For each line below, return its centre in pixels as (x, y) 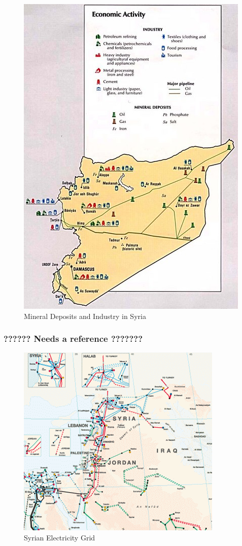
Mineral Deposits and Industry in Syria (85, 316)
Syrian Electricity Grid (60, 537)
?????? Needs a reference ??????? (73, 339)
